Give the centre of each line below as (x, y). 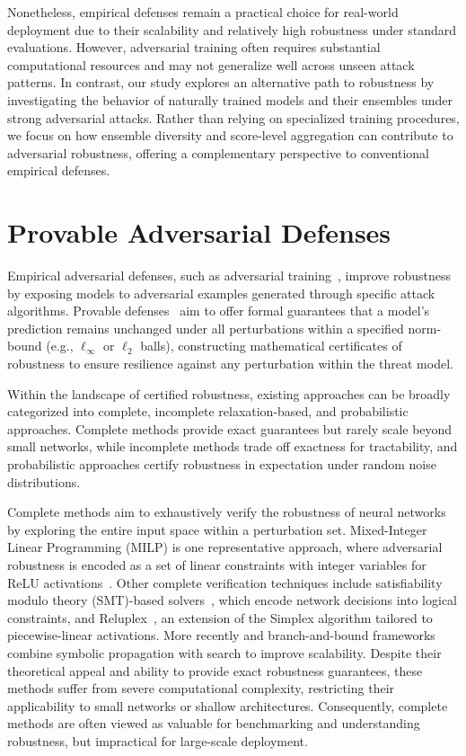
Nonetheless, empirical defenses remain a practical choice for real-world (203, 12)
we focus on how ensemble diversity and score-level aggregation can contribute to (230, 135)
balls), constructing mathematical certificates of (271, 346)
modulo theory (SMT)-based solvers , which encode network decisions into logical (232, 600)
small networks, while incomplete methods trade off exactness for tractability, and (233, 446)
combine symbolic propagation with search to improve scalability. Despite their (224, 652)
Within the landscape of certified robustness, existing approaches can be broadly (229, 393)
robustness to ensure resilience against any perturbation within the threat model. (230, 364)
